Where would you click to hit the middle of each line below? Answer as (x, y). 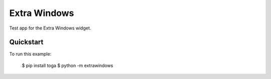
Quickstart (26, 42)
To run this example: (30, 54)
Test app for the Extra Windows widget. (50, 28)
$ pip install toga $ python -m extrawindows (67, 65)
